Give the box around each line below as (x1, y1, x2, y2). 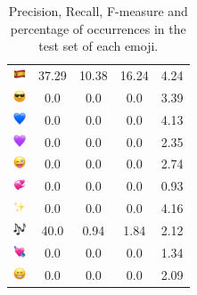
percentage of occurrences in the (10, 19, 186, 37)
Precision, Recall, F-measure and (8, 2, 188, 20)
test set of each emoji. (38, 37, 159, 55)
